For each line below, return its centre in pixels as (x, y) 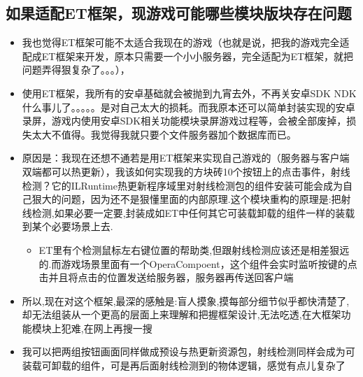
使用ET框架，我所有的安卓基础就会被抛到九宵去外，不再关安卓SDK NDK (189, 93)
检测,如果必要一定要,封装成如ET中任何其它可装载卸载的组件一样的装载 (193, 212)
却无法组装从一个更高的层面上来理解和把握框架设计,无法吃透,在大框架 (181, 314)
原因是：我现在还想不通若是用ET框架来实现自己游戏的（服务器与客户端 (186, 158)
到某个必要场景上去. (67, 226)
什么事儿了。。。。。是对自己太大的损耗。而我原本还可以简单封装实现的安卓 (188, 107)
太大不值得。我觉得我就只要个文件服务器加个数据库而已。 (164, 134)
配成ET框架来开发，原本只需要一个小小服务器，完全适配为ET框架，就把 (188, 56)
